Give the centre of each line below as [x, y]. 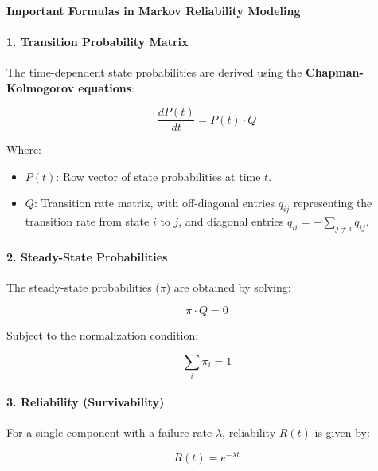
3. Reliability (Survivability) [86, 401]
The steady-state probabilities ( [83, 287]
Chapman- [335, 71]
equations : [106, 87]
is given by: [342, 432]
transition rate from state [87, 221]
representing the [333, 203]
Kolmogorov [40, 87]
